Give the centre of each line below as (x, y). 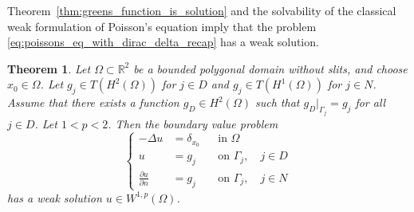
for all (371, 102)
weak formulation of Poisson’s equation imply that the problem (162, 26)
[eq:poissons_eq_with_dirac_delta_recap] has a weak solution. (163, 42)
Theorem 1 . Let (49, 68)
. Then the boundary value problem (193, 123)
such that (277, 102)
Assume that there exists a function (93, 102)
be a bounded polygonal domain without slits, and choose (270, 68)
